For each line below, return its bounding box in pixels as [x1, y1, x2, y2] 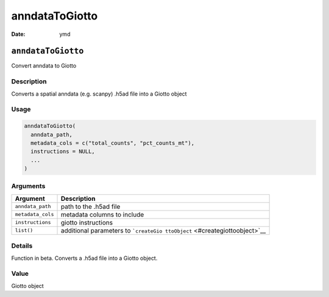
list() [15, 227, 34, 234]
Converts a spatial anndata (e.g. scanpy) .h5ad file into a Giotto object [11, 90, 187, 97]
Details [11, 242, 33, 250]
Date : [11, 30, 26, 38]
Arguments [11, 182, 46, 190]
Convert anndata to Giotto [11, 62, 77, 69]
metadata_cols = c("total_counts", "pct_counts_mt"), [30, 139, 195, 146]
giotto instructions [60, 218, 113, 226]
